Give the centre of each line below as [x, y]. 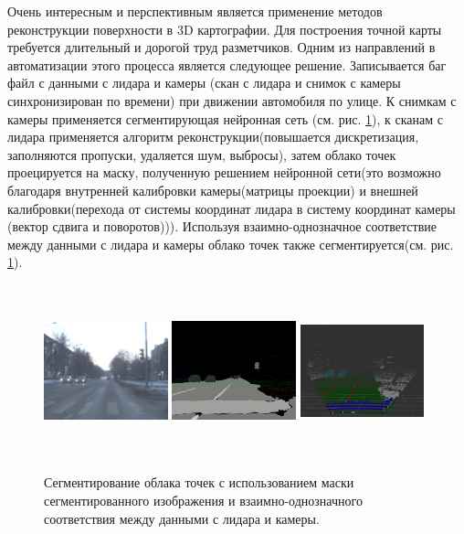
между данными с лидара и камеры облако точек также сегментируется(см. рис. [231, 244]
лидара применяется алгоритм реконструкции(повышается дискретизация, [213, 137]
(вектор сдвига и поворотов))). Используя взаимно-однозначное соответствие [222, 226]
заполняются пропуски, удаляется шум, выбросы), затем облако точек [202, 154]
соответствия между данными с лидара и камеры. [182, 518]
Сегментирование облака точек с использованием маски [199, 482]
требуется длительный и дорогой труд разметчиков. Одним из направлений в [221, 47]
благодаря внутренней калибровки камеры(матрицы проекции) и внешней [213, 190]
